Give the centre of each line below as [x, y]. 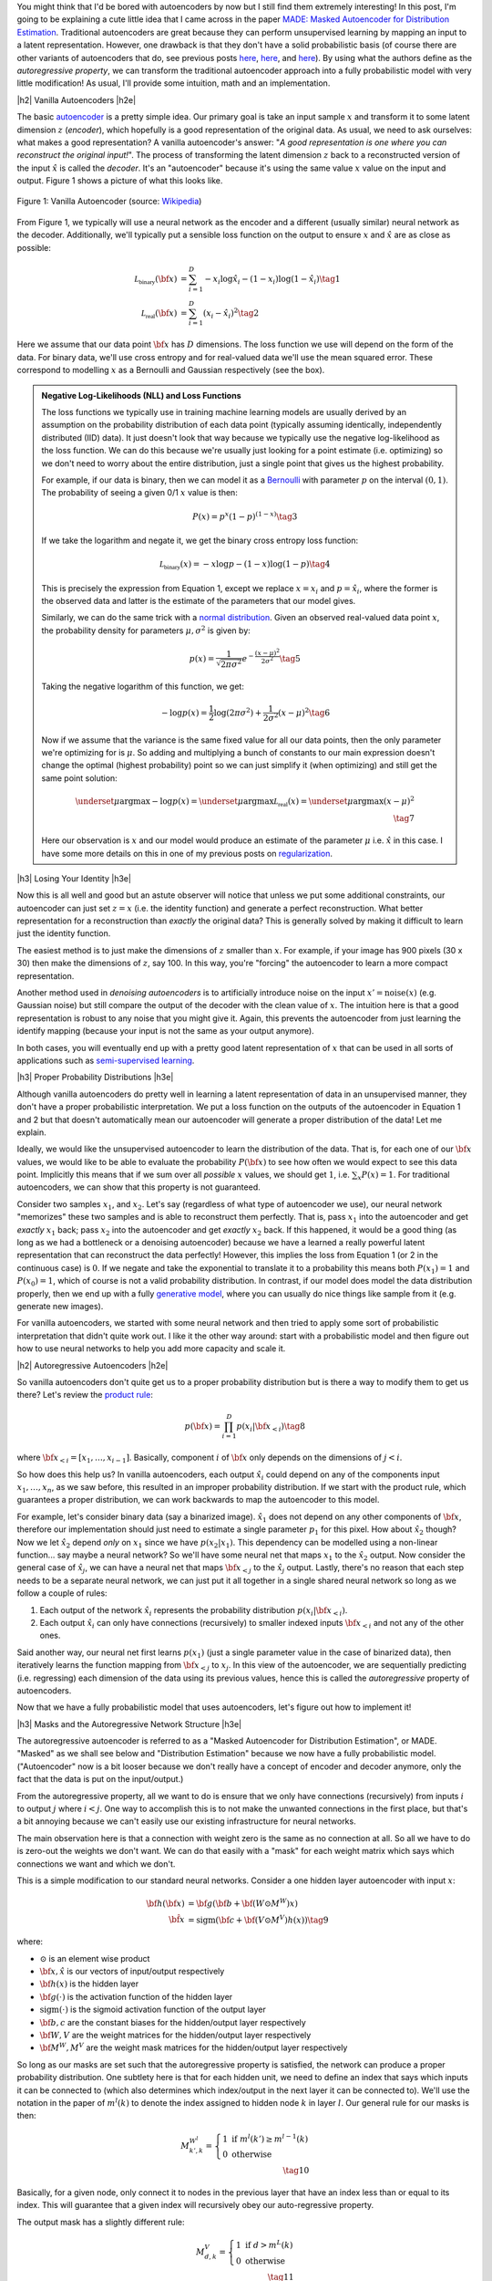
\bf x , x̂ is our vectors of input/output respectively [132, 1972]
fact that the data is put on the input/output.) [100, 1779]
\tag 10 [296, 2171]
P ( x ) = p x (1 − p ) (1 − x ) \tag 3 [245, 516]
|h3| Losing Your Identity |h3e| [74, 878]
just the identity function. [64, 933]
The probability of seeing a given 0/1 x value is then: [140, 493]
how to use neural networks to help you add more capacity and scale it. [151, 1349]
